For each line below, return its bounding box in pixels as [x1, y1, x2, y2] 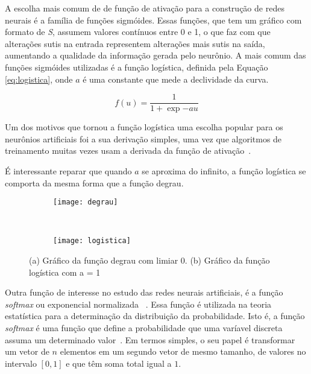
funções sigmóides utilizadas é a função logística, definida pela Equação [5, 60, 268, 73]
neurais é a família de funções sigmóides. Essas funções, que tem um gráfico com [5, 13, 302, 26]
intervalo [5, 357, 37, 369]
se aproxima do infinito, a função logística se [142, 165, 306, 177]
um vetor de [5, 345, 49, 358]
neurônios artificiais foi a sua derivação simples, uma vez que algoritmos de [5, 132, 282, 145]
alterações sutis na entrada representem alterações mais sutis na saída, [5, 37, 265, 49]
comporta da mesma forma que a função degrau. [5, 176, 184, 189]
